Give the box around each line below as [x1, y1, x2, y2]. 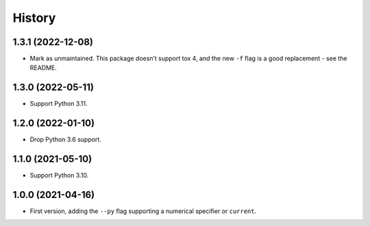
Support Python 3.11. [29, 100, 88, 108]
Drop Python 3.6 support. [29, 135, 102, 143]
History [12, 10, 56, 25]
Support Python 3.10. [29, 171, 89, 180]
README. [29, 63, 58, 72]
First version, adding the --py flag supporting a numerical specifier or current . [29, 207, 257, 215]
